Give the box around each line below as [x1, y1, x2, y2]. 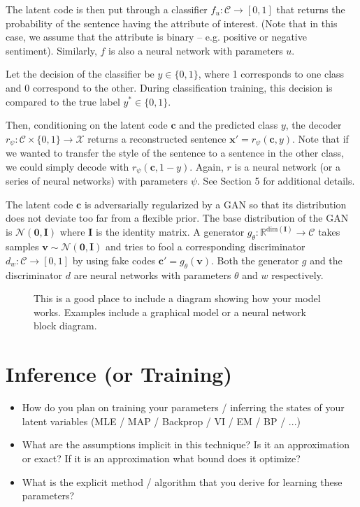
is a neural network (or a [234, 159, 341, 173]
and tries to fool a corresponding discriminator [105, 239, 305, 254]
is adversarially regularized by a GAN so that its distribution [84, 197, 347, 211]
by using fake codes [72, 252, 156, 267]
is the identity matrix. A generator [95, 224, 245, 239]
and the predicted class [179, 117, 278, 132]
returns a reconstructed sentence [87, 131, 226, 145]
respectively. [271, 267, 324, 282]
